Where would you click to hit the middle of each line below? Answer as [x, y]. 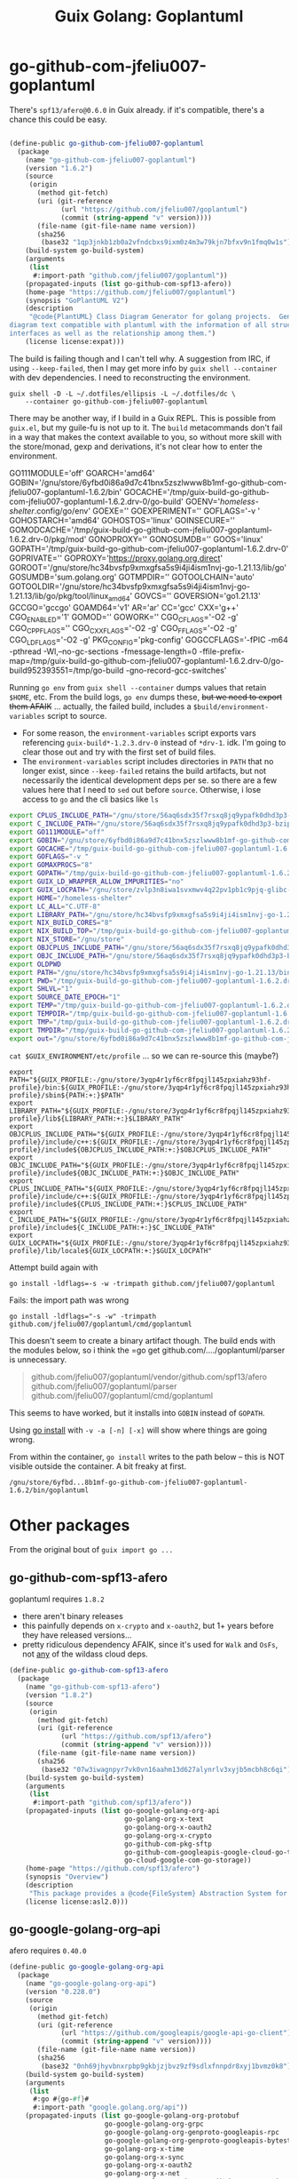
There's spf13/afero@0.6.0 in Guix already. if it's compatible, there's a [137, 109]
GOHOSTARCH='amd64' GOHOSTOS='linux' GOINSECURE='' [122, 520]
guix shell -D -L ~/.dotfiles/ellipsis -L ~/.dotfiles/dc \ [123, 394]
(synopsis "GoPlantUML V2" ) [77, 300]
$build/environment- [231, 707]
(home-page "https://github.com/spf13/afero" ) [113, 1869]
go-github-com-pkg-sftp [168, 1844]
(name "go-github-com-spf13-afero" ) [93, 1687]
